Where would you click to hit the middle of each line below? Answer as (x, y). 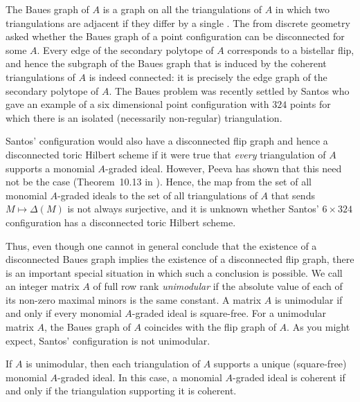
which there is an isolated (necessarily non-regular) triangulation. (144, 117)
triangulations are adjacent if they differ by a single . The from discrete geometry (178, 22)
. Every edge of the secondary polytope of (125, 49)
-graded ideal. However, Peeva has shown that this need (224, 168)
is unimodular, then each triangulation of (113, 364)
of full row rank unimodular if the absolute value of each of (218, 286)
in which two (303, 9)
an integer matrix (43, 286)
